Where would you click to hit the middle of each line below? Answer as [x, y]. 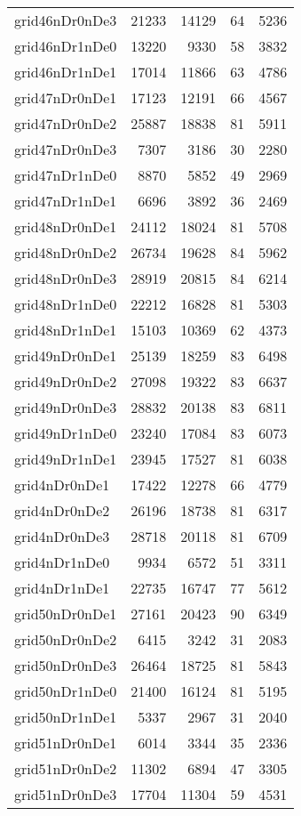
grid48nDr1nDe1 [66, 330]
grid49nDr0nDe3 [66, 407]
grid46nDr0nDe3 [66, 20]
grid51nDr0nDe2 [66, 768]
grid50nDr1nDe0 [66, 691]
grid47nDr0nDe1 [66, 97]
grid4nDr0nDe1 [62, 485]
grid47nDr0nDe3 [66, 149]
